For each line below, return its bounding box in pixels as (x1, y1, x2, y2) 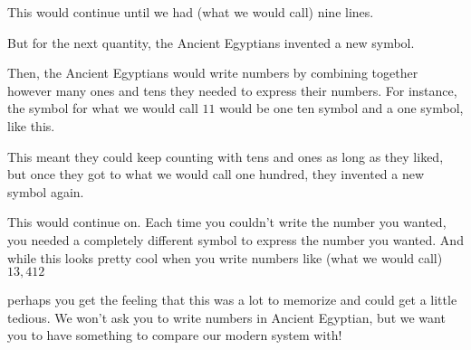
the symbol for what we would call (7, 99, 198, 118)
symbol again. (7, 182, 84, 201)
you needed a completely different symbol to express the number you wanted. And (7, 230, 464, 249)
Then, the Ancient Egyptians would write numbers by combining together (7, 63, 418, 82)
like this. (7, 116, 55, 135)
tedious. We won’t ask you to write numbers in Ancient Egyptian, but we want (7, 307, 446, 326)
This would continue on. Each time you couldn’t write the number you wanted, (7, 213, 447, 232)
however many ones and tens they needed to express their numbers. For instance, (7, 80, 457, 99)
